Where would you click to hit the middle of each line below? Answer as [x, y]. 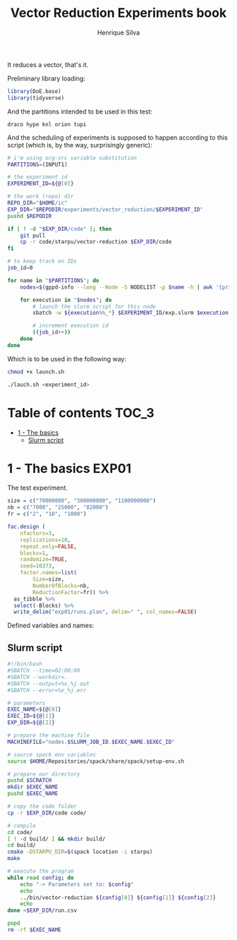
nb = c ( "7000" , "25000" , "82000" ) [58, 507]
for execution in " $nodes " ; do [66, 300]
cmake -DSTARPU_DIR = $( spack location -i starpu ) [80, 852]
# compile [22, 826]
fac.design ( [26, 527]
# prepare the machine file [49, 735]
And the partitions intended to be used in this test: [80, 112]
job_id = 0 [20, 268]
